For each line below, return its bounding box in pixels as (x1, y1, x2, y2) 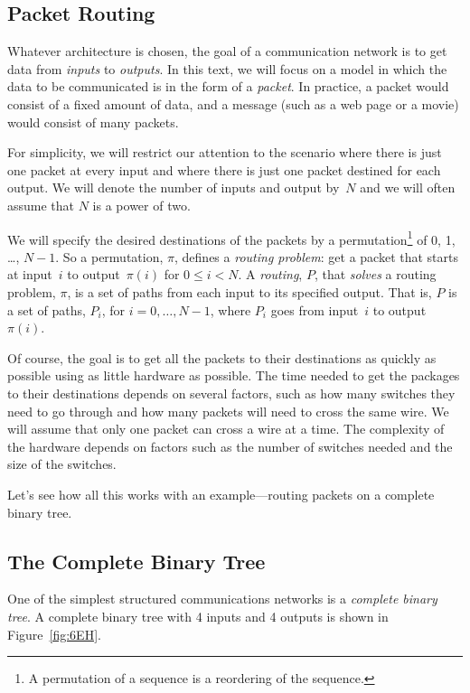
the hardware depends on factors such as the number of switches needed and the (7, 436, 453, 455)
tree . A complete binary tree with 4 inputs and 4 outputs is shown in (7, 606, 389, 625)
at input (7, 265, 52, 284)
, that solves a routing (314, 265, 437, 284)
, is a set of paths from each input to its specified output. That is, (67, 282, 432, 301)
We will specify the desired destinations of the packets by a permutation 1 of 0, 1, (7, 227, 456, 248)
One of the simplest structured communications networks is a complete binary (7, 589, 437, 608)
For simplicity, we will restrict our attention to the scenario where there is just (7, 143, 442, 162)
